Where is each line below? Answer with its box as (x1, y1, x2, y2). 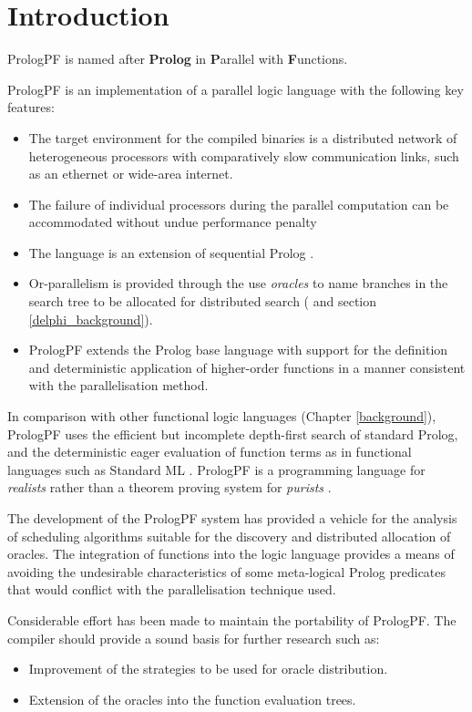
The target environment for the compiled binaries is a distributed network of (28, 128, 457, 147)
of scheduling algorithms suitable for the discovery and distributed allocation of (7, 526, 451, 545)
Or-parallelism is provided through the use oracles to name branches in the (28, 273, 448, 293)
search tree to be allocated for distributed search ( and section (28, 292, 377, 311)
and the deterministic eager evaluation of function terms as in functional (7, 442, 412, 461)
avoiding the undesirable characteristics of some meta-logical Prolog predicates (7, 562, 446, 581)
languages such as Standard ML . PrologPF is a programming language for (7, 459, 426, 479)
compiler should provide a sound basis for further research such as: (7, 628, 380, 647)
